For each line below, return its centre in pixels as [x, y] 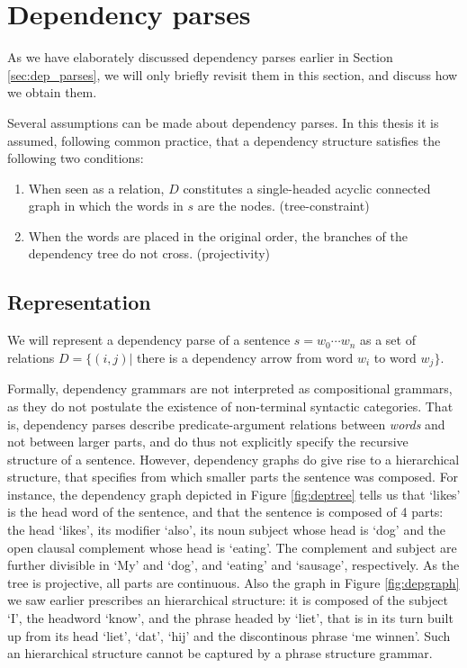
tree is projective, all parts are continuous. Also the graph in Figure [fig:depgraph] [233, 582]
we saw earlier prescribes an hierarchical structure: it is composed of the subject [228, 600]
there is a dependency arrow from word [245, 357]
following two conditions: [76, 158]
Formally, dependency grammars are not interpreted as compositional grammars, [230, 388]
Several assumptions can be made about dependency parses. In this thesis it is [223, 122]
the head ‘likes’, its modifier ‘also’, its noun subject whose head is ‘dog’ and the [227, 530]
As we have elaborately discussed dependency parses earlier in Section [200, 57]
